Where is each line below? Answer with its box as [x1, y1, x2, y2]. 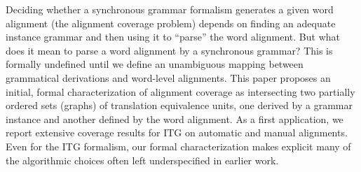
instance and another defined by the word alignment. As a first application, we [6, 111, 343, 126]
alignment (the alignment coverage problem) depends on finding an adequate [6, 15, 336, 30]
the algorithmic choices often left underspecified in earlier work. [6, 152, 279, 167]
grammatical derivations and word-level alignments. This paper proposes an [6, 70, 331, 85]
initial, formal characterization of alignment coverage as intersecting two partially [6, 84, 355, 99]
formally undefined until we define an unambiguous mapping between [6, 57, 304, 71]
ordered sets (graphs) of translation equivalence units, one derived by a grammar [6, 98, 353, 113]
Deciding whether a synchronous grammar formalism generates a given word [6, 2, 334, 16]
